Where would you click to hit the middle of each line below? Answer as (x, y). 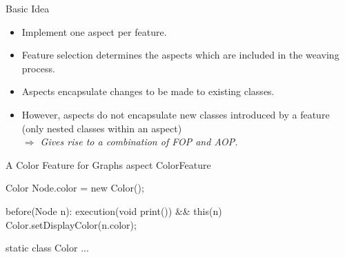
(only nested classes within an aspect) (102, 128)
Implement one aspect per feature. (94, 31)
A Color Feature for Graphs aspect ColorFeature (108, 164)
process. (38, 68)
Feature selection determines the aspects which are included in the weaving (180, 55)
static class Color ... (47, 248)
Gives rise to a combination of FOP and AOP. (139, 142)
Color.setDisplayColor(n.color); (71, 224)
